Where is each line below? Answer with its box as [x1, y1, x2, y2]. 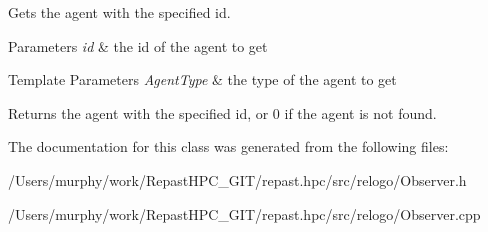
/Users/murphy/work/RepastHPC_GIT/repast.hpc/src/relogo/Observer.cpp [8, 203, 481, 224]
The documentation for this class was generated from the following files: [8, 136, 449, 157]
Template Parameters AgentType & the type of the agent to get [8, 69, 397, 90]
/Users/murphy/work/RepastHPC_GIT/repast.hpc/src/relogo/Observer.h [8, 169, 467, 190]
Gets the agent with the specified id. [8, 2, 231, 22]
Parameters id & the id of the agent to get [8, 35, 268, 56]
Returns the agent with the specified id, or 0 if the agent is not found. [8, 102, 437, 123]
